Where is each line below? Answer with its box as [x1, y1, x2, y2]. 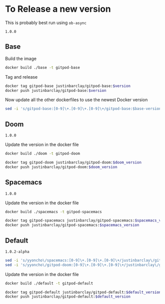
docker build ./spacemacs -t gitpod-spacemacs [5, 209, 102, 214]
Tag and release [5, 74, 38, 80]
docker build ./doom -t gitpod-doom [5, 151, 80, 156]
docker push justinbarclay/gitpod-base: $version [5, 88, 107, 93]
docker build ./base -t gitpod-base [5, 65, 80, 70]
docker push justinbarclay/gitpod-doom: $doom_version [5, 165, 118, 169]
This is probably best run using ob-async [5, 20, 87, 26]
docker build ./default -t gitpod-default [5, 281, 93, 286]
